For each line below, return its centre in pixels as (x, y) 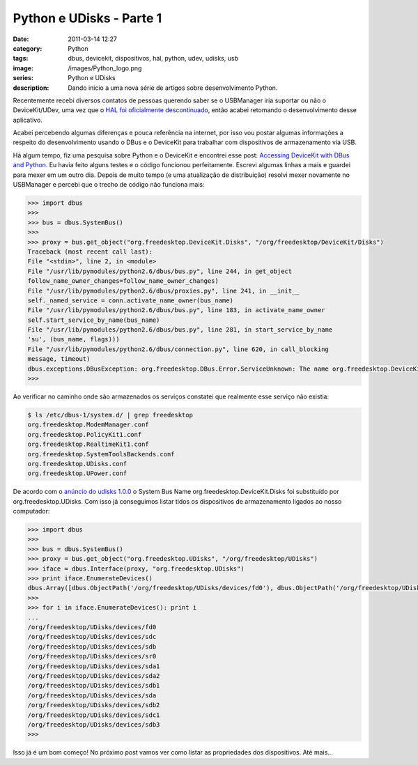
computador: (31, 511)
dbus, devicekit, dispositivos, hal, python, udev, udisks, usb (153, 59)
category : (28, 48)
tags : (21, 59)
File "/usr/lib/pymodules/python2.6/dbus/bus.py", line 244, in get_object (160, 271)
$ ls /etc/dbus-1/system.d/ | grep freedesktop (110, 415)
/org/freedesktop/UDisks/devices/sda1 (94, 666)
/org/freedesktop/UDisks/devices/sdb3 (94, 724)
